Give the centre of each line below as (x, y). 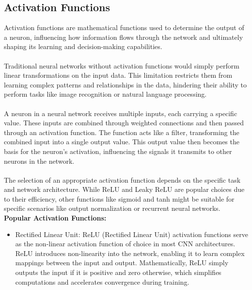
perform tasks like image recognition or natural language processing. (105, 94)
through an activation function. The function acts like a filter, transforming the (122, 132)
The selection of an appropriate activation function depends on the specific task (122, 179)
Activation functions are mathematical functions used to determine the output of (124, 27)
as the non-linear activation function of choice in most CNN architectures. (125, 244)
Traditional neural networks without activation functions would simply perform (122, 65)
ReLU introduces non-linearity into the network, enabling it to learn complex (130, 253)
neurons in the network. (39, 161)
